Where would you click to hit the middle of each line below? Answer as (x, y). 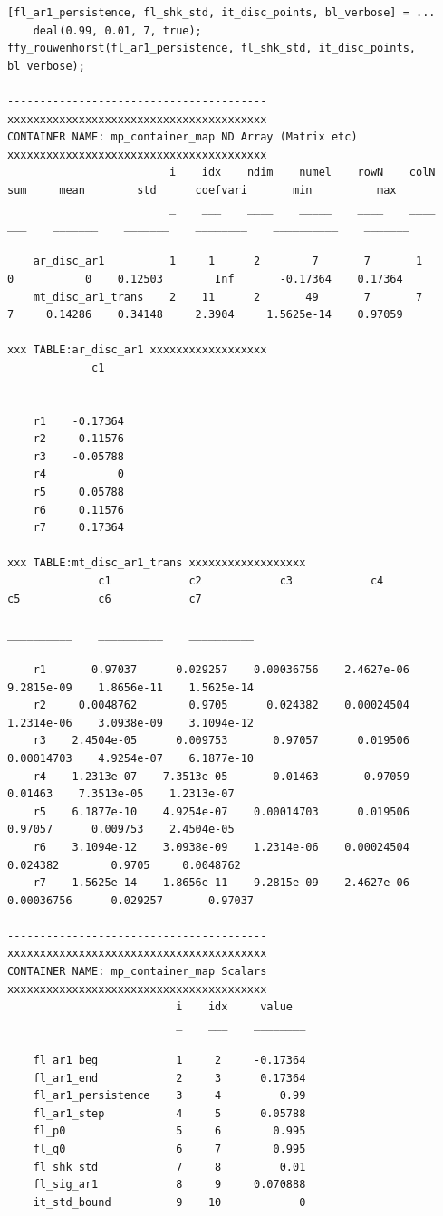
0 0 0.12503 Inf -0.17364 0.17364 (205, 279)
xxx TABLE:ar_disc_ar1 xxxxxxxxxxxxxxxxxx (137, 350)
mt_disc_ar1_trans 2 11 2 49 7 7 (228, 297)
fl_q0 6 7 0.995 (169, 1149)
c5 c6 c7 (105, 598)
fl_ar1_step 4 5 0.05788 (169, 1113)
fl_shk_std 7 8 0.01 (169, 1167)
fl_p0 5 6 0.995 (169, 1131)
